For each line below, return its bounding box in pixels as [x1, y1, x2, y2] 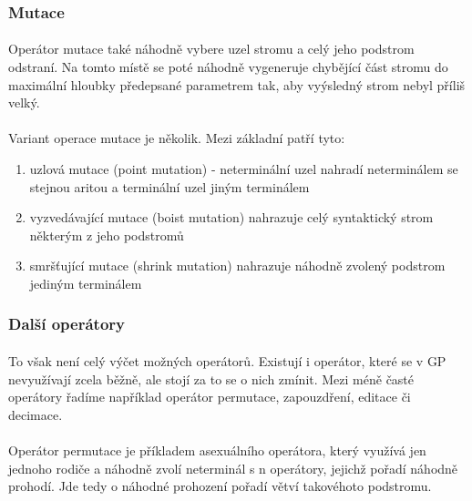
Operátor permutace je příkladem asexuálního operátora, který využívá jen [8, 440, 426, 459]
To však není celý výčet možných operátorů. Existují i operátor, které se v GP [8, 352, 446, 370]
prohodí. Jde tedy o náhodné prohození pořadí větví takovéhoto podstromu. [8, 476, 432, 496]
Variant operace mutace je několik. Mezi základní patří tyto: [8, 128, 345, 148]
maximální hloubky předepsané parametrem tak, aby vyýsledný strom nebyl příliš [8, 75, 466, 94]
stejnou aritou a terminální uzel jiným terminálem [29, 177, 310, 196]
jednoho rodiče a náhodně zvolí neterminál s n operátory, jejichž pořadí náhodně [8, 458, 458, 477]
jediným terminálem [29, 273, 142, 292]
